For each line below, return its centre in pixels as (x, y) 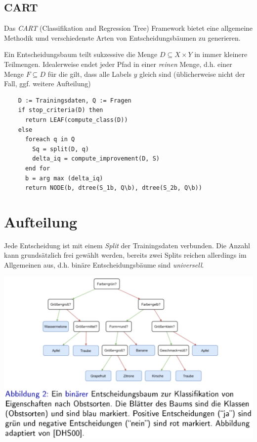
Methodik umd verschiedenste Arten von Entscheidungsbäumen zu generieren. (122, 37)
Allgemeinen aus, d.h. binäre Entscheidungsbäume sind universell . (104, 265)
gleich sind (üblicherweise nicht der (192, 74)
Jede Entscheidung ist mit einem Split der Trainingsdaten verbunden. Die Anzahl (127, 245)
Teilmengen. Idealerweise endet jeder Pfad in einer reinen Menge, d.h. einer (118, 64)
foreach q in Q (50, 139)
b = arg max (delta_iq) (64, 178)
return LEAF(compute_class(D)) (76, 120)
